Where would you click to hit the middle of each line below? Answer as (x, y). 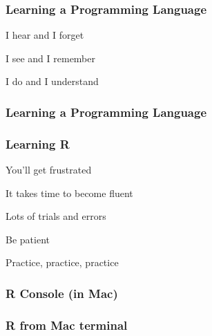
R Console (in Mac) (62, 293)
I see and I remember (51, 58)
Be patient (28, 239)
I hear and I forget (45, 35)
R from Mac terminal (67, 325)
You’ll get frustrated (49, 170)
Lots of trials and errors (56, 216)
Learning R (38, 143)
